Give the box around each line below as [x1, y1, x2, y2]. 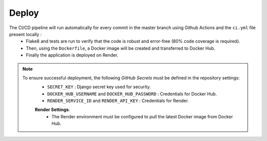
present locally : [9, 31, 42, 37]
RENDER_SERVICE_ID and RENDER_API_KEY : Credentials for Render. [47, 98, 189, 104]
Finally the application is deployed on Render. [26, 52, 119, 58]
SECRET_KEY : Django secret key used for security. [47, 84, 151, 90]
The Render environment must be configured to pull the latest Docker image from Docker [51, 113, 233, 119]
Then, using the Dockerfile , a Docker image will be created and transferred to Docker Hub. [26, 45, 216, 51]
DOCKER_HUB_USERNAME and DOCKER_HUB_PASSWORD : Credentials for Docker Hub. [47, 91, 217, 97]
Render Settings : [35, 106, 70, 113]
